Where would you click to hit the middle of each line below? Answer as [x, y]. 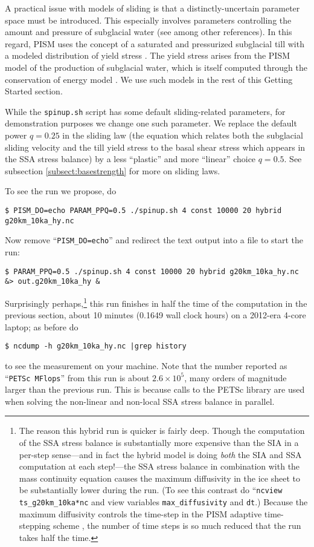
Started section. [34, 91]
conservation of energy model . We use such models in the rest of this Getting [149, 79]
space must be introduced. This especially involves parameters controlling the [148, 20]
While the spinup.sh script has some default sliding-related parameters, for [145, 111]
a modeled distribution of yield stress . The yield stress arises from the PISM [148, 55]
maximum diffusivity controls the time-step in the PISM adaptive [140, 513]
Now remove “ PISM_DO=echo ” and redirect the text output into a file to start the [154, 240]
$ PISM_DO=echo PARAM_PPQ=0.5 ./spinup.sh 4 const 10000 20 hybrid [143, 210]
